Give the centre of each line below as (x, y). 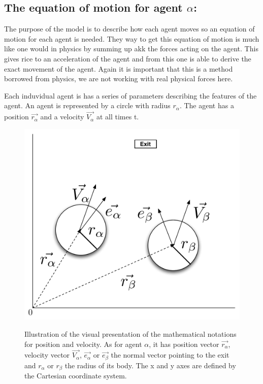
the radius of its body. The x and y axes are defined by (150, 365)
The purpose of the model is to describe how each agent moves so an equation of (129, 29)
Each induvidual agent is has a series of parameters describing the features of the (130, 95)
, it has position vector (184, 344)
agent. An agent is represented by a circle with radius (87, 105)
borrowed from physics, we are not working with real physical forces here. (119, 78)
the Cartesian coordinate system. (76, 376)
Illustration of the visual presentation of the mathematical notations (130, 333)
